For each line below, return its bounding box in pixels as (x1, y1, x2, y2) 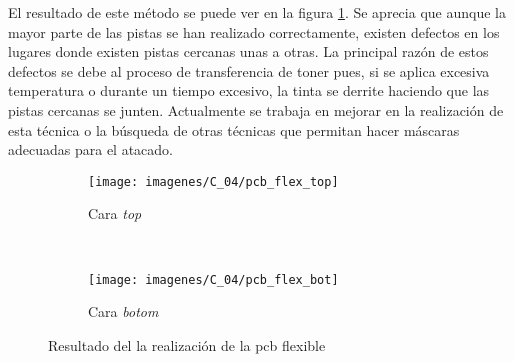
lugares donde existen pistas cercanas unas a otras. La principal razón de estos (8, 41, 489, 62)
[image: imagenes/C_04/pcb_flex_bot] (88, 272, 339, 287)
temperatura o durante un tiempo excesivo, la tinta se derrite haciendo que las (8, 80, 490, 101)
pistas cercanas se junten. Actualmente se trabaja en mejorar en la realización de (8, 99, 504, 120)
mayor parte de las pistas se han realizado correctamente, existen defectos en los (8, 21, 500, 42)
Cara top (88, 203, 142, 224)
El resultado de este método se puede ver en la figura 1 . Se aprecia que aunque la (8, 2, 506, 22)
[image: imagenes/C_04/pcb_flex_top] (88, 174, 339, 189)
